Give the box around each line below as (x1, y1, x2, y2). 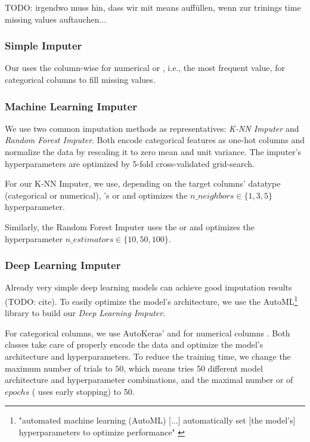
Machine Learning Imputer (5, 98, 137, 113)
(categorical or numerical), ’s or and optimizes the (5, 188, 188, 201)
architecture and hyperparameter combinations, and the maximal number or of (5, 373, 293, 386)
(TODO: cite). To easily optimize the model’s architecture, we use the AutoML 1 (5, 293, 298, 307)
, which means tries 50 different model (123, 361, 263, 374)
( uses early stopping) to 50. (32, 385, 135, 397)
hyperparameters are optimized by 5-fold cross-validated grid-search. (5, 157, 255, 169)
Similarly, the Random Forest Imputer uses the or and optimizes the (5, 220, 255, 233)
